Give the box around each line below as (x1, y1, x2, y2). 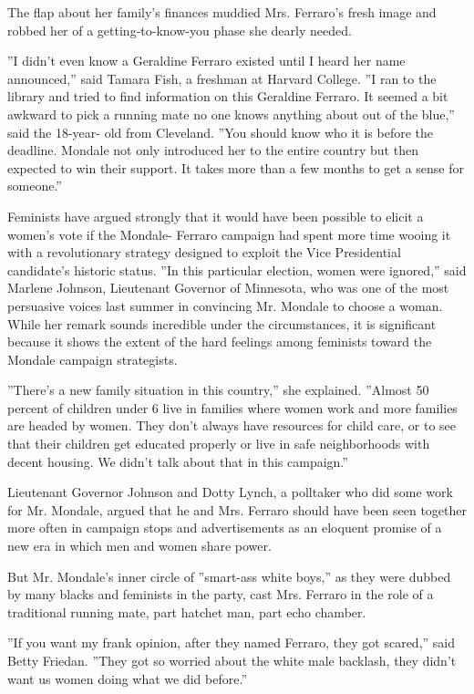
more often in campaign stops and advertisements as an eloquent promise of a (7, 518, 442, 537)
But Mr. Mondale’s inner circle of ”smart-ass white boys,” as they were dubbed (7, 566, 451, 585)
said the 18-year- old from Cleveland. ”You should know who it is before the (7, 122, 434, 141)
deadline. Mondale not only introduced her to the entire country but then (7, 140, 418, 160)
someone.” (7, 176, 62, 195)
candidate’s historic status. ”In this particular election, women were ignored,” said (7, 260, 467, 279)
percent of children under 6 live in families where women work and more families (7, 398, 458, 417)
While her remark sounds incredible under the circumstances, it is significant (7, 314, 437, 333)
